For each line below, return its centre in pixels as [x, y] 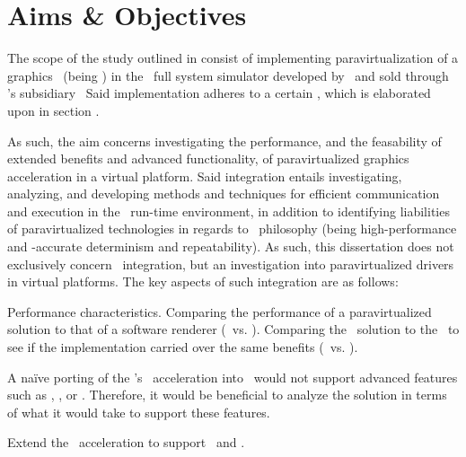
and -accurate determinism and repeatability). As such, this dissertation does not [231, 246]
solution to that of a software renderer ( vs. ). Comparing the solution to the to [233, 329]
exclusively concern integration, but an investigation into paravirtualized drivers [231, 264]
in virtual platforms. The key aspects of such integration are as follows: [203, 281]
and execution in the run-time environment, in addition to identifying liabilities [229, 211]
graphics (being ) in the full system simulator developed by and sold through [228, 75]
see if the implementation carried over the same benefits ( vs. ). [183, 347]
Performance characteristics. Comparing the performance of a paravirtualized [220, 311]
